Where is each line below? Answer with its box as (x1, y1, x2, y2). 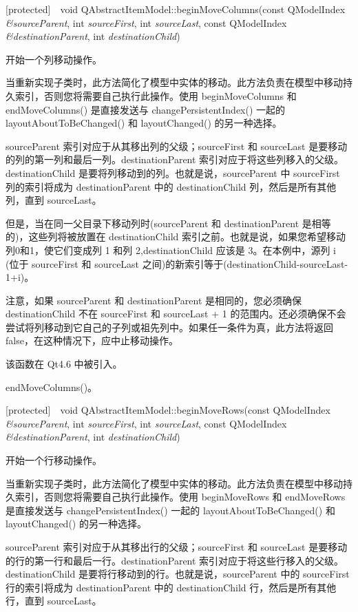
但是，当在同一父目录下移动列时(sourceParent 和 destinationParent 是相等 (6, 215, 331, 230)
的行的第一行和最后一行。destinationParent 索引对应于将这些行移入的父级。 (6, 553, 344, 567)
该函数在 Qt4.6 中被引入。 (6, 357, 123, 371)
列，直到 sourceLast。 (6, 193, 102, 207)
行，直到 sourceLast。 (6, 593, 102, 608)
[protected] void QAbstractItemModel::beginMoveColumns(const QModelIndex (6, 2, 346, 16)
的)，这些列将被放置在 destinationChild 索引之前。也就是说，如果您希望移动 (6, 229, 346, 244)
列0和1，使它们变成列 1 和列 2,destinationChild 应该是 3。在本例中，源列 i (6, 242, 336, 257)
